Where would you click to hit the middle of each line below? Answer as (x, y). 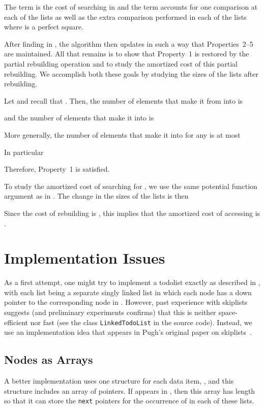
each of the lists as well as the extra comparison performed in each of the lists (125, 17)
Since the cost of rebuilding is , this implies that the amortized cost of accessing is (132, 213)
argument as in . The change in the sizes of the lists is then (96, 196)
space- (228, 312)
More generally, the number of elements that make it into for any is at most (122, 134)
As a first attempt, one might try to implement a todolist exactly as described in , (132, 282)
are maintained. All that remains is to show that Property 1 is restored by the (127, 54)
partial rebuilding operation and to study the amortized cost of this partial (121, 63)
